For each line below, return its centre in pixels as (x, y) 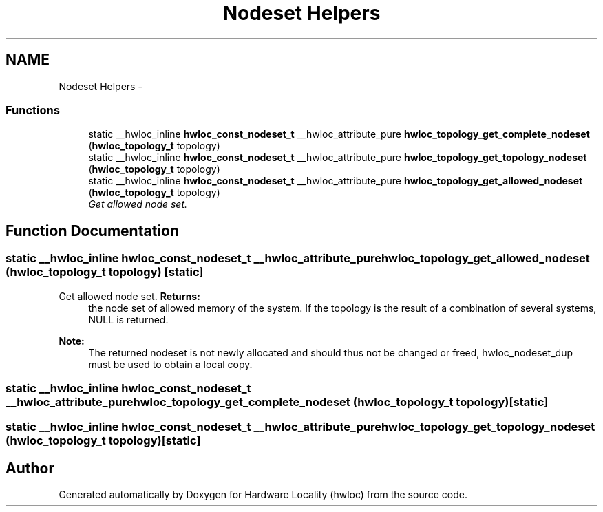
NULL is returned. (128, 319)
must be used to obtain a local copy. (170, 364)
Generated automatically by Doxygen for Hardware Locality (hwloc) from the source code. (263, 495)
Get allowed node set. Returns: (129, 296)
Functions (33, 110)
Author (30, 468)
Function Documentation (92, 231)
